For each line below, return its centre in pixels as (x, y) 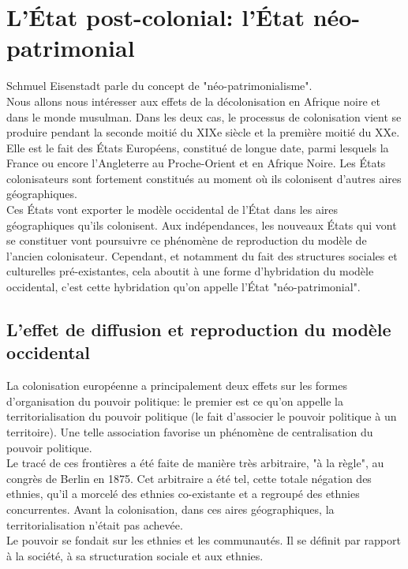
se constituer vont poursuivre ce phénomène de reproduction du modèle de (187, 240)
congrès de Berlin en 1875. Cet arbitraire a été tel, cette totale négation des (189, 478)
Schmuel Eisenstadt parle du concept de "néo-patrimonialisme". (159, 86)
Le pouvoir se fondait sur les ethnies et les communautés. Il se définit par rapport (204, 540)
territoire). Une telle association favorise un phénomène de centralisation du (190, 432)
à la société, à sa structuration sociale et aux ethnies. (135, 555)
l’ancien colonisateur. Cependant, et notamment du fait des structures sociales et (202, 255)
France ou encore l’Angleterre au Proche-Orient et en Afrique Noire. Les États (196, 163)
